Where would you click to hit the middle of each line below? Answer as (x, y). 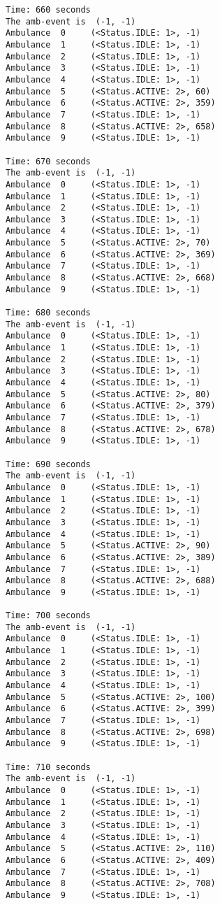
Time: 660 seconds (48, 10)
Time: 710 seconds (48, 767)
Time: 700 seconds (48, 616)
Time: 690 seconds (48, 464)
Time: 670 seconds (48, 161)
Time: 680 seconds (48, 313)
